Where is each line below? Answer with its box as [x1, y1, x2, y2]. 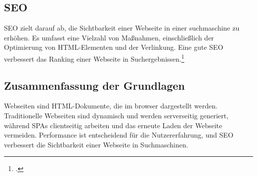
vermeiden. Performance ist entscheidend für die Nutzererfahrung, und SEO [4, 130, 234, 140]
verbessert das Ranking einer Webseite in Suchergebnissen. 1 [4, 52, 184, 64]
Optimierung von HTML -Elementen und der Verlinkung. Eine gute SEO [4, 42, 223, 52]
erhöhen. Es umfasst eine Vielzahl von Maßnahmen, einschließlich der [4, 32, 214, 42]
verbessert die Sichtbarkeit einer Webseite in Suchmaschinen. [4, 139, 188, 149]
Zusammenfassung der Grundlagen [4, 77, 185, 93]
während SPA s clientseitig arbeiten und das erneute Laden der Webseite [4, 120, 222, 130]
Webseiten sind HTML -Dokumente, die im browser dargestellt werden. [4, 101, 218, 111]
